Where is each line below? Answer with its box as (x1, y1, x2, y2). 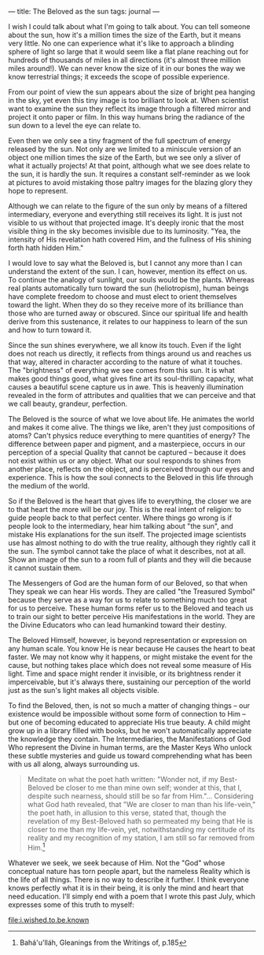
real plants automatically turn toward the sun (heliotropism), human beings (8, 283, 249, 293)
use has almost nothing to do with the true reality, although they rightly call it (8, 538, 256, 548)
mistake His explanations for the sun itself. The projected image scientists (8, 530, 247, 539)
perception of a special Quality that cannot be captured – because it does (8, 448, 246, 457)
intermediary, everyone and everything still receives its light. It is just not (8, 210, 243, 219)
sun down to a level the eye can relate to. (8, 121, 141, 130)
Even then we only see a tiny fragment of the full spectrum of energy (8, 136, 231, 145)
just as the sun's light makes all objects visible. (8, 686, 159, 695)
